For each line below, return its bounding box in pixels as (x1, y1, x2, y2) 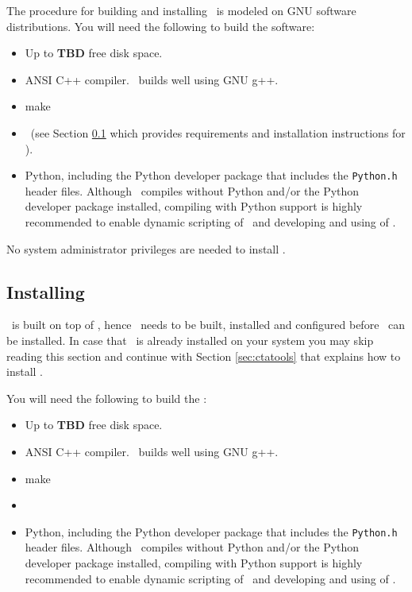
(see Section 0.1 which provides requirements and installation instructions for (30, 124, 406, 141)
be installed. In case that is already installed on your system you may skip (6, 331, 374, 348)
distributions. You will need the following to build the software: (6, 17, 315, 34)
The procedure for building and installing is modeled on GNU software (6, 2, 356, 18)
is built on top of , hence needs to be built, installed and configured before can (11, 316, 406, 333)
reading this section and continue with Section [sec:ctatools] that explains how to (6, 347, 401, 364)
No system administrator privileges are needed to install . (6, 240, 286, 257)
